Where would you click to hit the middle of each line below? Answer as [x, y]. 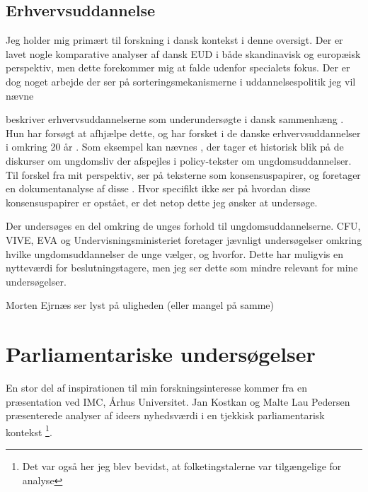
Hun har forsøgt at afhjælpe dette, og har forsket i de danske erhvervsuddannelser [183, 133]
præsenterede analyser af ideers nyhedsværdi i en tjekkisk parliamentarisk [165, 415]
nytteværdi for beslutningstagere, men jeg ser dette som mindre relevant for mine [182, 268]
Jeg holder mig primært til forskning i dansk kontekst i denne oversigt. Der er [174, 40]
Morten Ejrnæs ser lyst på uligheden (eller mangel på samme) [140, 305]
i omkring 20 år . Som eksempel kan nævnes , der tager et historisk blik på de [175, 147]
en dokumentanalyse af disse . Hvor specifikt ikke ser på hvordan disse [158, 188]
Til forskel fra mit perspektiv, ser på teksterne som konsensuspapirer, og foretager [183, 174]
